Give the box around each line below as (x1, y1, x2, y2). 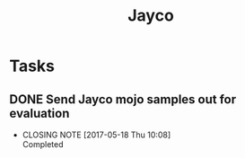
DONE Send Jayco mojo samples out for (9, 92, 237, 107)
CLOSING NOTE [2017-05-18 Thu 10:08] (22, 129, 171, 140)
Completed (22, 139, 64, 149)
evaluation (9, 105, 70, 121)
